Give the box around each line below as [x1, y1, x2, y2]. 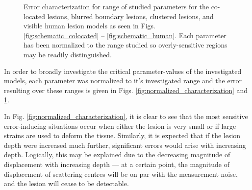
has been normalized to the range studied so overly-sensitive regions [24, 40, 227, 50]
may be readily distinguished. [24, 49, 112, 59]
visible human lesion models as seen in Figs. [24, 21, 155, 31]
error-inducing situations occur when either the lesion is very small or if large [4, 120, 236, 131]
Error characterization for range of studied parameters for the [24, 1, 209, 11]
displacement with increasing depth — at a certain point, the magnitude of [4, 159, 229, 169]
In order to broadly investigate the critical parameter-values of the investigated [4, 66, 242, 76]
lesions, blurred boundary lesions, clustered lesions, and [47, 11, 214, 21]
